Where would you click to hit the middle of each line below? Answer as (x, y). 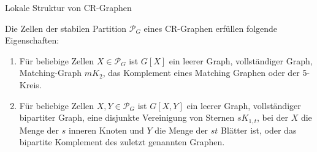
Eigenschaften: (32, 40)
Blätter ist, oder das (259, 130)
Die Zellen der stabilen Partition (66, 28)
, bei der (273, 117)
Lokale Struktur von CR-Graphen (68, 7)
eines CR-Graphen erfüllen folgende (211, 28)
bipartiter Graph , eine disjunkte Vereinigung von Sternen (127, 117)
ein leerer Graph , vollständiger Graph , (241, 60)
